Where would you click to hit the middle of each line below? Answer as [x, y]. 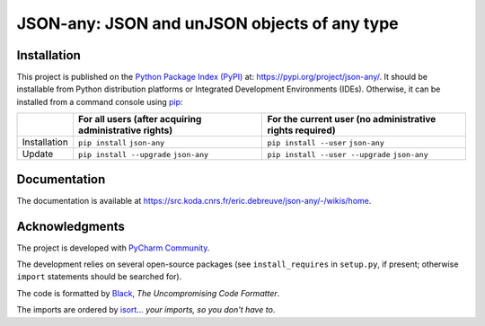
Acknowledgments [71, 226]
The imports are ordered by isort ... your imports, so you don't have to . [146, 310]
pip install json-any [121, 143]
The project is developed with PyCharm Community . [113, 248]
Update [38, 154]
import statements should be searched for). [99, 277]
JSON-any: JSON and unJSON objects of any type [207, 23]
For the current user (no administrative [352, 119]
